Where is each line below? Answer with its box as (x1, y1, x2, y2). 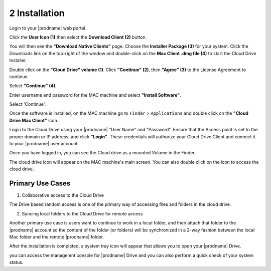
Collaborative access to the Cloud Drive (22, 192, 104, 198)
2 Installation (9, 8, 65, 19)
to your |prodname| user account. (9, 141, 79, 147)
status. (9, 259, 24, 265)
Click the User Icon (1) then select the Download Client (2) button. (9, 34, 147, 40)
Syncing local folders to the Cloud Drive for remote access (22, 210, 143, 216)
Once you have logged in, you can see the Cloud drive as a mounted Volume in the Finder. (9, 150, 196, 156)
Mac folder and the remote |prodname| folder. (9, 234, 104, 240)
